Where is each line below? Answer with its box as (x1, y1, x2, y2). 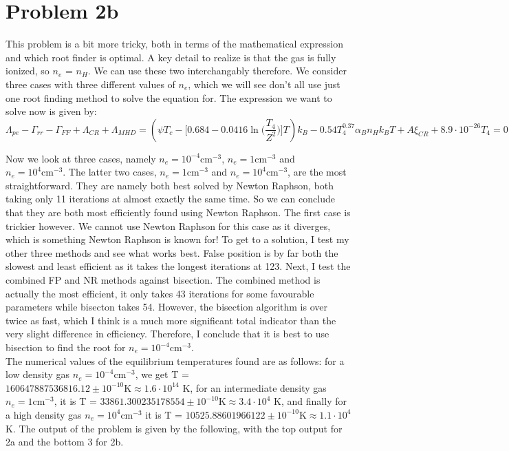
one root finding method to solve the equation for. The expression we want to (6, 90, 332, 105)
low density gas (6, 367, 70, 381)
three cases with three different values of (6, 76, 175, 91)
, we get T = (135, 367, 189, 381)
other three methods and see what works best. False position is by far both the (6, 245, 338, 260)
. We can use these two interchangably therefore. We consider (87, 63, 347, 78)
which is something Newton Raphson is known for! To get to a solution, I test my (6, 232, 349, 247)
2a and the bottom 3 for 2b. (6, 434, 124, 449)
